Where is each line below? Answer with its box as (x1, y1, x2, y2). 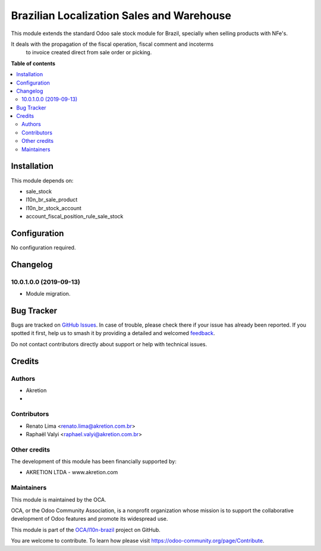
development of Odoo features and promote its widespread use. (11, 515, 168, 522)
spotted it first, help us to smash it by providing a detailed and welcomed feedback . (11, 330, 215, 337)
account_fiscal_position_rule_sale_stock (26, 213, 124, 220)
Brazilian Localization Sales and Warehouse (11, 9, 232, 22)
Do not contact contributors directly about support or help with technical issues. (11, 340, 207, 347)
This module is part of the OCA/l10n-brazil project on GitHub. (11, 526, 160, 533)
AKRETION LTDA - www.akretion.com (26, 469, 118, 476)
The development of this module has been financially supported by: (11, 458, 177, 465)
